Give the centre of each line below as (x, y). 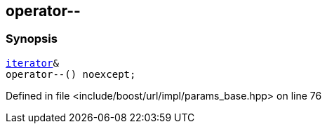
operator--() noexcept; (71, 74)
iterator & (32, 63)
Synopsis (32, 39)
